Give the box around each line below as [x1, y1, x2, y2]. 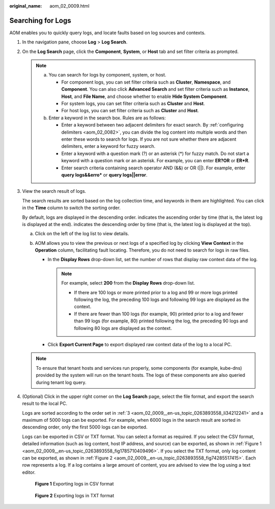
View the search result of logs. [22, 188, 87, 194]
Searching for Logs [9, 16, 71, 25]
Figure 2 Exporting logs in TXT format [35, 492, 115, 498]
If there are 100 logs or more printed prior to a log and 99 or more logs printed [74, 289, 238, 295]
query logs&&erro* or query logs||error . [61, 171, 148, 178]
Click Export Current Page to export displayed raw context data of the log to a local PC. [47, 341, 232, 347]
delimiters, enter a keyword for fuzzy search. [61, 143, 155, 149]
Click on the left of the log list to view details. [35, 231, 129, 237]
